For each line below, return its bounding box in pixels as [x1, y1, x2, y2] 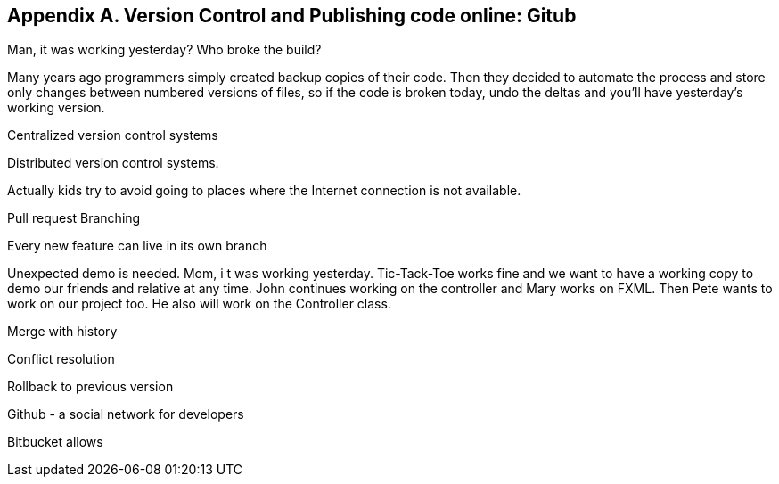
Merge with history [7, 324, 118, 340]
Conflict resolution [7, 351, 115, 367]
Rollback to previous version [7, 379, 174, 395]
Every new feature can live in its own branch [7, 238, 267, 254]
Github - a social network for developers [7, 406, 244, 422]
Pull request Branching [7, 210, 141, 226]
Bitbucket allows [7, 434, 103, 450]
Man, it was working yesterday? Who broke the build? [7, 42, 322, 58]
